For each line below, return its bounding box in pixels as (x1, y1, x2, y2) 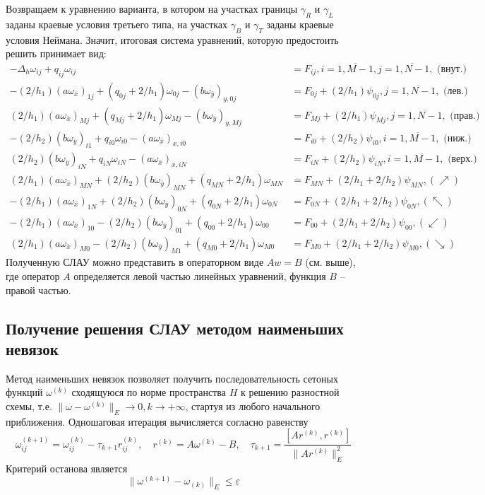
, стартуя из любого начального (185, 399, 321, 414)
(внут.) (437, 64, 467, 75)
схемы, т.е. (6, 399, 52, 414)
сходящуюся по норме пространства (71, 385, 226, 400)
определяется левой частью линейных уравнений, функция (73, 269, 326, 284)
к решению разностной (240, 385, 340, 400)
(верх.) (448, 154, 477, 165)
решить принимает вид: (6, 46, 107, 61)
